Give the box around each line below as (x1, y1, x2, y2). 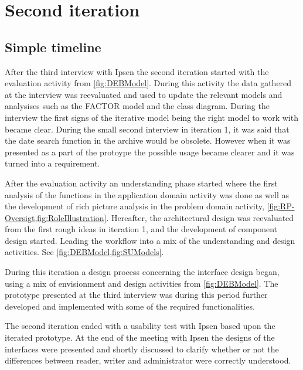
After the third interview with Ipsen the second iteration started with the (5, 65, 269, 77)
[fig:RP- (267, 200, 295, 212)
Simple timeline (5, 38, 101, 56)
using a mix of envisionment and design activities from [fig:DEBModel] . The (5, 277, 278, 289)
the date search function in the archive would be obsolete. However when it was (5, 134, 291, 147)
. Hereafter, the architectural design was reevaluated (106, 211, 294, 223)
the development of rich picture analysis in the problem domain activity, (5, 200, 264, 212)
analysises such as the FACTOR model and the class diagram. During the (5, 100, 270, 112)
